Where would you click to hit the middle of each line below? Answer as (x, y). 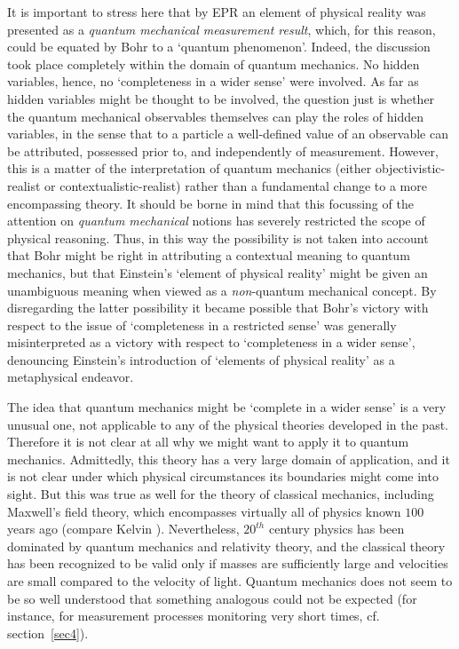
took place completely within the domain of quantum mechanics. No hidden (214, 63)
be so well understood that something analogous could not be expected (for (212, 598)
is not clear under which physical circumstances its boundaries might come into (223, 476)
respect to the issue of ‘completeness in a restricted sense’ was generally (202, 324)
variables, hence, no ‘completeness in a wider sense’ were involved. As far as (213, 81)
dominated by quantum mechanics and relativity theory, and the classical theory (226, 546)
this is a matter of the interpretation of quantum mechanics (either (190, 168)
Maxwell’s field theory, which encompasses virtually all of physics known (204, 511)
